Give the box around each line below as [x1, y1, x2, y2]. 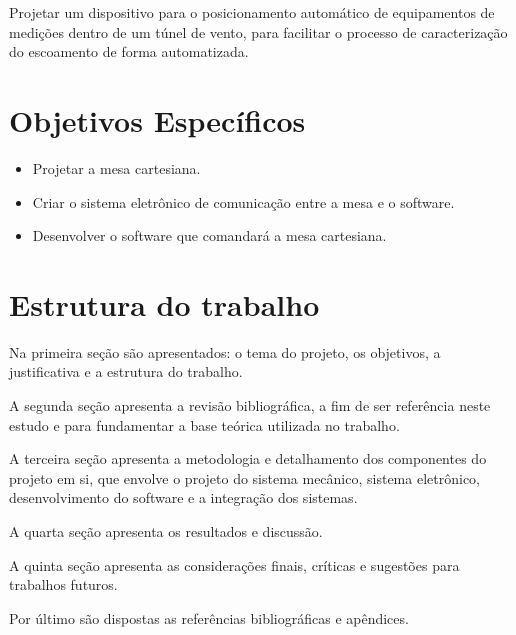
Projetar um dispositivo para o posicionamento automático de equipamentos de [9, 2, 495, 22]
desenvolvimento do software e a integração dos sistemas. [9, 487, 358, 508]
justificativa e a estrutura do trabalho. [9, 361, 243, 382]
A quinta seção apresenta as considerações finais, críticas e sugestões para [9, 554, 460, 575]
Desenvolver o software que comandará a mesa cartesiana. [32, 225, 387, 246]
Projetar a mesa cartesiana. [32, 157, 201, 178]
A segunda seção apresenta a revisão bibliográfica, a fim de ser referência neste [9, 395, 491, 415]
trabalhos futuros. [9, 574, 118, 595]
